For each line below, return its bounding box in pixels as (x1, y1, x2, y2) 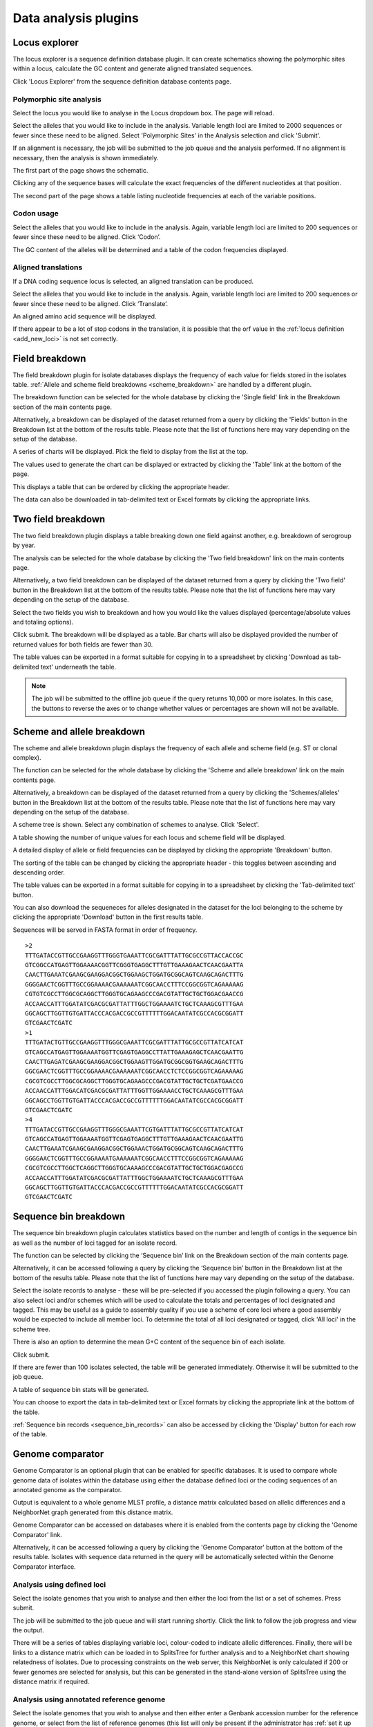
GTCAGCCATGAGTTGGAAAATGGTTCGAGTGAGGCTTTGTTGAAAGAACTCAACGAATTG (25, 1135, 244, 1143)
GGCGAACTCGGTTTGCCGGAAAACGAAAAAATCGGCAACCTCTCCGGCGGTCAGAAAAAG (25, 1067, 244, 1076)
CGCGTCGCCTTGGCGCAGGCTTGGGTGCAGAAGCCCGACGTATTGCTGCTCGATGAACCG (25, 1077, 244, 1085)
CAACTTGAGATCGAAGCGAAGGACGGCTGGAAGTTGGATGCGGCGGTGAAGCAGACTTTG (25, 1058, 244, 1065)
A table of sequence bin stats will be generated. (12, 1385, 149, 1393)
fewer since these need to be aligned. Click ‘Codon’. (12, 233, 161, 241)
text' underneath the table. (40, 662, 117, 671)
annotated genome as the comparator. (12, 1486, 122, 1494)
